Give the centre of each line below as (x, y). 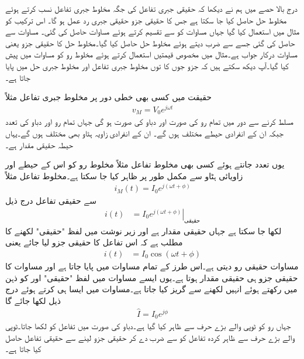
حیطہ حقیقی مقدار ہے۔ (39, 144)
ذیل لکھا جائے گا (33, 300)
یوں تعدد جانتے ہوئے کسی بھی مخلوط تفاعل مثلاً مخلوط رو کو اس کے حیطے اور (145, 164)
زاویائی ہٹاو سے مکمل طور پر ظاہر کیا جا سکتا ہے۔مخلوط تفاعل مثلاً (124, 175)
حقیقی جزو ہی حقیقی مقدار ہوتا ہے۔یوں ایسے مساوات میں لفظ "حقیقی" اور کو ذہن (152, 277)
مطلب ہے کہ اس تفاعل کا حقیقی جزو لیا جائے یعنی (94, 242)
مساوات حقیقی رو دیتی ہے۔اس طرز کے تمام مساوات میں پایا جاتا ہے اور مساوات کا (152, 266)
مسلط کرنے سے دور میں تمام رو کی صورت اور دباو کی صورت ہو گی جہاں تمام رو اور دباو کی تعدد (150, 122)
